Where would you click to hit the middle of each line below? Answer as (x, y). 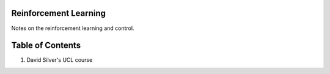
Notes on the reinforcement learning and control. (73, 28)
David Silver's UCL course (60, 60)
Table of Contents (46, 46)
